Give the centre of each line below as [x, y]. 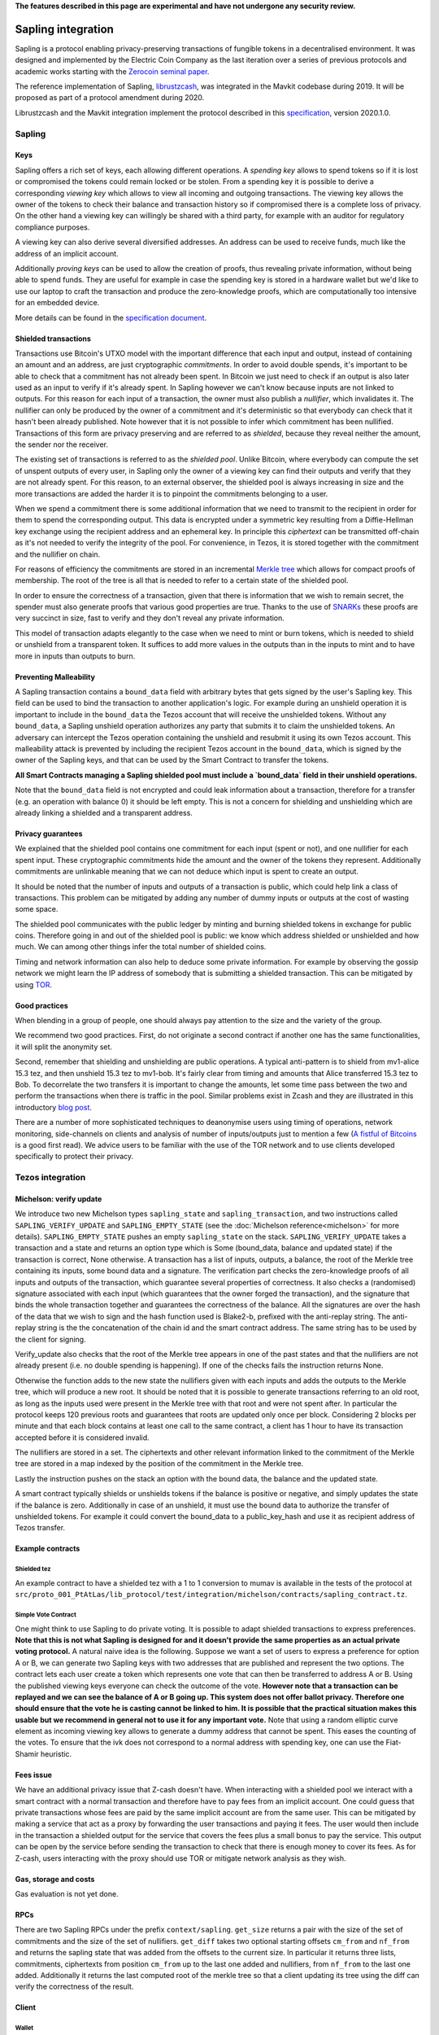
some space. [37, 909]
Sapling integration [64, 29]
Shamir [27, 1753]
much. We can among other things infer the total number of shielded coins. [141, 947]
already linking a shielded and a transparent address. [104, 812]
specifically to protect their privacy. [74, 1157]
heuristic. [56, 1753]
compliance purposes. [52, 227]
